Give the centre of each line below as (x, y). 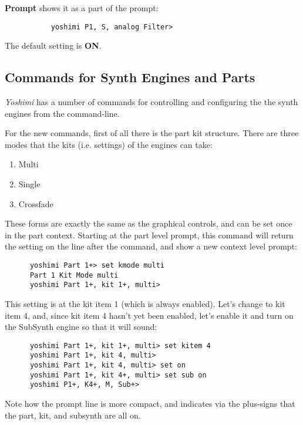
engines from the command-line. (62, 113)
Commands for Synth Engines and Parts (130, 77)
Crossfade (36, 203)
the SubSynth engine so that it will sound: (81, 327)
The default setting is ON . (53, 45)
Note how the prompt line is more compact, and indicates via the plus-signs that (150, 404)
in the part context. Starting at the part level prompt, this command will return (149, 235)
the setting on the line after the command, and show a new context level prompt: (151, 246)
